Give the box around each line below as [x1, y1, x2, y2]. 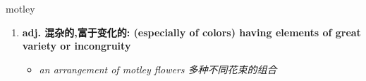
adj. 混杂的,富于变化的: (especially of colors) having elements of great [22, 24, 361, 39]
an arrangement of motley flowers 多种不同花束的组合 [39, 61, 277, 76]
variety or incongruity [22, 38, 131, 53]
